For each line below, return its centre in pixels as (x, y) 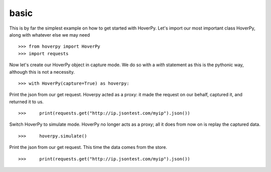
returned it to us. (26, 102)
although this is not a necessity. (42, 72)
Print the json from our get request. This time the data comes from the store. (88, 147)
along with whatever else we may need (50, 35)
